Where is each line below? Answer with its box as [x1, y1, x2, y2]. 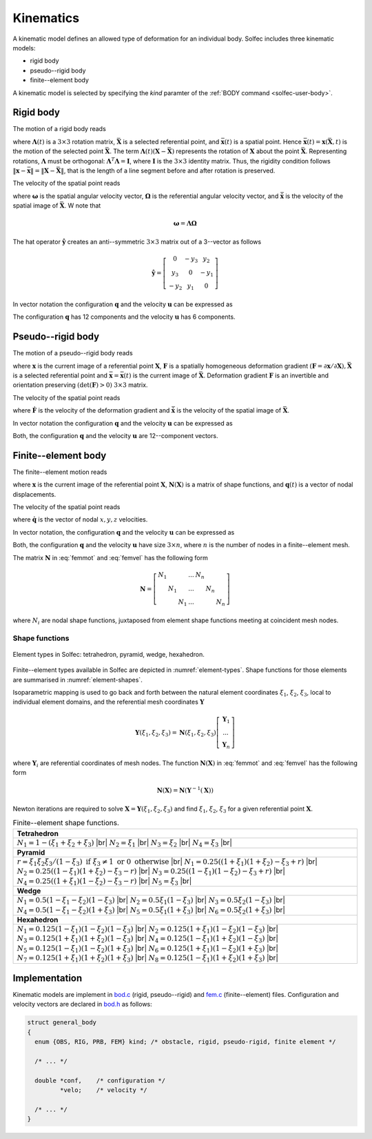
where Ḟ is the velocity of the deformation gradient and [12, 406, 170, 415]
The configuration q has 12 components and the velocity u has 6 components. [12, 313, 236, 321]
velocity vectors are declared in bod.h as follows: [12, 1000, 153, 1009]
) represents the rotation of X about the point [172, 147, 300, 155]
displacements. [12, 490, 56, 498]
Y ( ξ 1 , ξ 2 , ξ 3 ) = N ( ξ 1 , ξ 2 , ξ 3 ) [135, 729, 216, 738]
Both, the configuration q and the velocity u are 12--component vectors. [12, 431, 218, 439]
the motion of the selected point [12, 147, 104, 155]
